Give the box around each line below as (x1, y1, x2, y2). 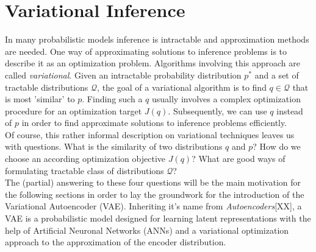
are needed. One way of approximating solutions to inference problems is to (5, 44, 287, 57)
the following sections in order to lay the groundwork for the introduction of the (5, 187, 304, 200)
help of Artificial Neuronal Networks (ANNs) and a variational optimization (5, 223, 289, 236)
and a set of (254, 68, 299, 81)
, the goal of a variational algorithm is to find (97, 80, 267, 93)
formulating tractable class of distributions (5, 164, 164, 177)
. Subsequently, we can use (168, 104, 267, 117)
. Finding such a (82, 93, 143, 105)
